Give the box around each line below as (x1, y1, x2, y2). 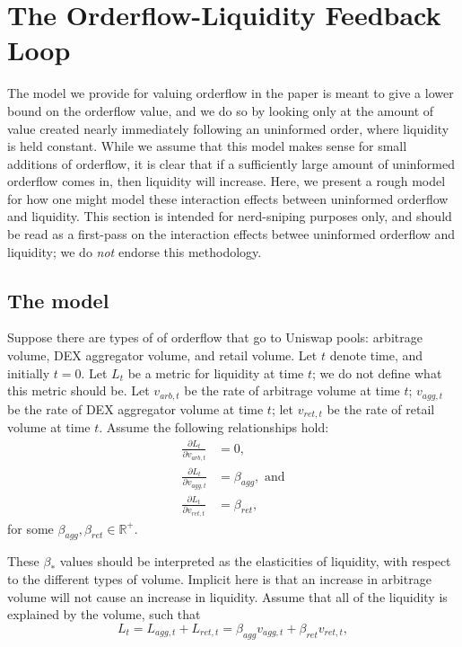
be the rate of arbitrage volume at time (184, 381, 400, 400)
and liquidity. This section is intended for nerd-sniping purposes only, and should (7, 207, 452, 226)
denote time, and (329, 346, 423, 365)
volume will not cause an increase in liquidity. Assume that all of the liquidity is (7, 587, 448, 606)
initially (7, 363, 50, 382)
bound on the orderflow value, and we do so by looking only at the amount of (7, 101, 434, 120)
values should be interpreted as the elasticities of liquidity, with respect (59, 552, 451, 571)
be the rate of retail (327, 399, 435, 418)
